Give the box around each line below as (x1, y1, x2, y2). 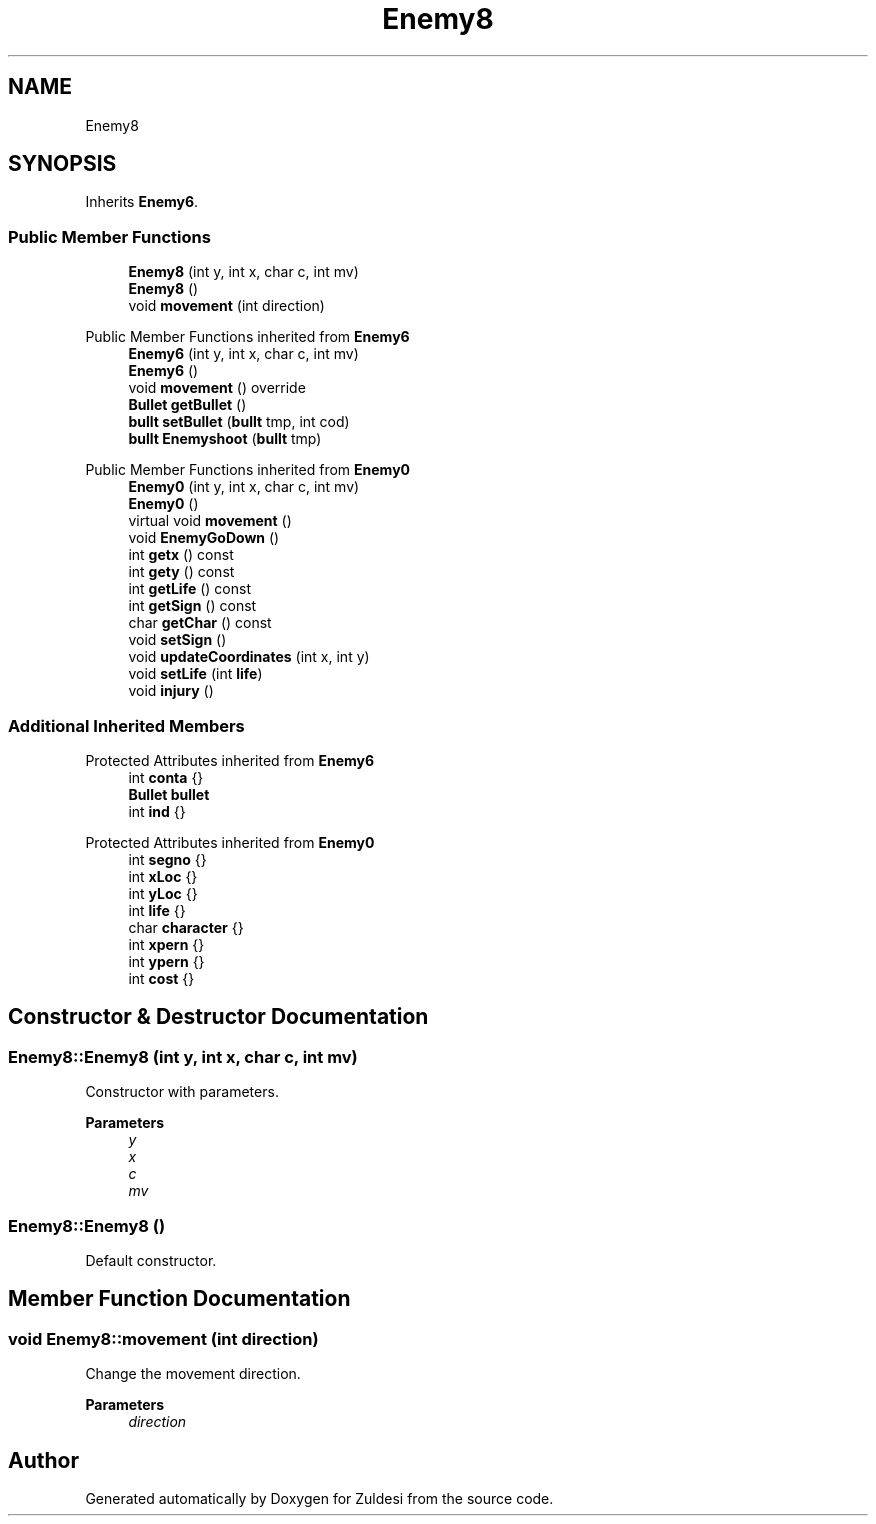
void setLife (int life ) (128, 665, 263, 683)
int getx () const (128, 546, 234, 564)
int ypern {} (128, 952, 205, 970)
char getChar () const (128, 614, 272, 632)
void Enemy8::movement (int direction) (8, 1328, 319, 1349)
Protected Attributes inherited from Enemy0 (85, 833, 375, 851)
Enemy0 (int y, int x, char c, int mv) (128, 478, 360, 496)
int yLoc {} (128, 884, 198, 902)
